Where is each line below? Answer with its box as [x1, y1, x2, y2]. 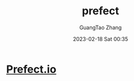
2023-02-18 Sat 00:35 [72, 35, 129, 42]
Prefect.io [6, 63, 57, 76]
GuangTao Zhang [79, 24, 122, 31]
